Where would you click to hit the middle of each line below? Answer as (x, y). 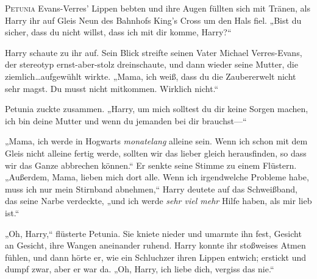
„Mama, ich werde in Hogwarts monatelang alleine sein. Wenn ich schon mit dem (156, 141)
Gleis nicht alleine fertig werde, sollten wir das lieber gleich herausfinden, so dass (156, 153)
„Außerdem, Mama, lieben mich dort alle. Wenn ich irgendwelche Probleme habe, (157, 177)
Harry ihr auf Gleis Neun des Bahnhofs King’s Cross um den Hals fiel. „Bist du (153, 20)
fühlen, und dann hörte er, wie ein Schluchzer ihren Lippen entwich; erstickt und (156, 257)
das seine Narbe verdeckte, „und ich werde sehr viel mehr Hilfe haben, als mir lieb (158, 201)
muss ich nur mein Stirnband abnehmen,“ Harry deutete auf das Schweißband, (151, 189)
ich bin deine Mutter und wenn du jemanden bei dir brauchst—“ (126, 120)
